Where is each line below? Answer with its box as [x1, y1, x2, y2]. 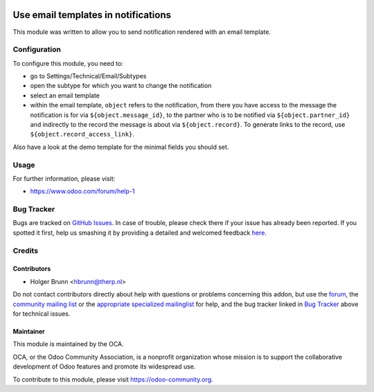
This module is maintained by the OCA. [12, 340, 124, 348]
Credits [12, 246, 38, 256]
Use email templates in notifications [12, 9, 171, 21]
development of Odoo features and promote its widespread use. [12, 362, 196, 371]
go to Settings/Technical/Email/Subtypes [30, 72, 147, 80]
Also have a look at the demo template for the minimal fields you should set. [12, 143, 229, 151]
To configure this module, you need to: [12, 59, 124, 67]
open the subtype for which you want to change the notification [30, 82, 212, 90]
